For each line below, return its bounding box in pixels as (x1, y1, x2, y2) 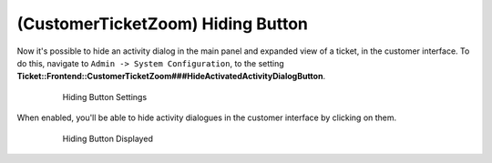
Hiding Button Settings (62, 91, 148, 102)
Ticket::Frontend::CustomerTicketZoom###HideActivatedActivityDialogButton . (16, 71, 326, 82)
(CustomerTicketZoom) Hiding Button (16, 14, 309, 34)
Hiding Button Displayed (62, 133, 154, 144)
